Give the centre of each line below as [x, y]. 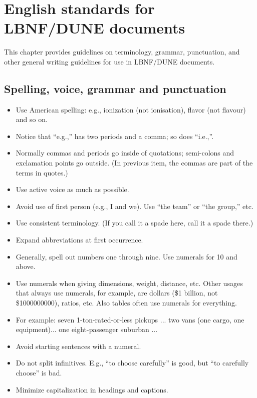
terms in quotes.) [42, 172]
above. [26, 266]
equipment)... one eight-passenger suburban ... [87, 329]
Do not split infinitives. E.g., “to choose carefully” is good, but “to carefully [132, 363]
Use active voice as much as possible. [72, 189]
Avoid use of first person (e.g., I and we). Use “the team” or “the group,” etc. [135, 206]
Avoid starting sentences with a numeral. [78, 346]
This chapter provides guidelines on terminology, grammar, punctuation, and [122, 52]
